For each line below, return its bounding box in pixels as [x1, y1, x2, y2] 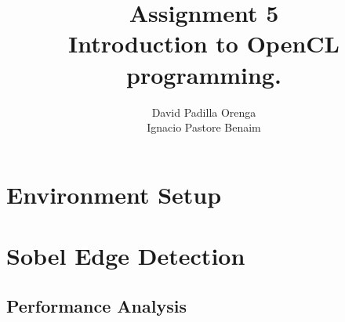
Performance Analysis [6, 293, 187, 317]
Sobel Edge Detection [6, 240, 245, 272]
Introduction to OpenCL [68, 27, 340, 60]
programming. [126, 58, 281, 90]
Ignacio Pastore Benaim [147, 119, 261, 136]
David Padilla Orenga [151, 103, 256, 120]
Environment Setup [6, 178, 222, 210]
